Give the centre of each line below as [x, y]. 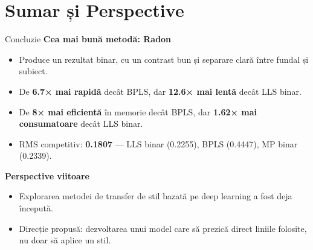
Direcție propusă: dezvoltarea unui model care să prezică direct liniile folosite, [163, 228]
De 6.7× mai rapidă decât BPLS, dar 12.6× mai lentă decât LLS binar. [160, 91]
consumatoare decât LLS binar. [81, 123]
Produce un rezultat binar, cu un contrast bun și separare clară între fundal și [164, 59]
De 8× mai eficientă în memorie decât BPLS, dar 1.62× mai [138, 111]
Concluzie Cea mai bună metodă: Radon [88, 39]
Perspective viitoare [47, 175]
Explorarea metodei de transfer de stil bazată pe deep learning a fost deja [156, 196]
